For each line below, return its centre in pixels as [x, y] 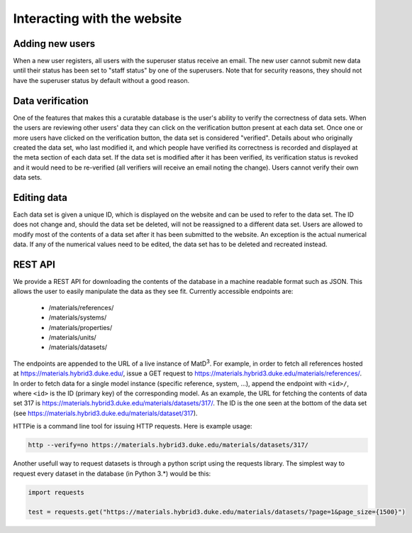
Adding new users [54, 44]
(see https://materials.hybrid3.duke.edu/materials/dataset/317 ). [105, 413]
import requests [56, 492]
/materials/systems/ [78, 318]
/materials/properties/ [80, 327]
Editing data [40, 198]
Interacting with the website [98, 18]
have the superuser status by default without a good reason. [101, 80]
